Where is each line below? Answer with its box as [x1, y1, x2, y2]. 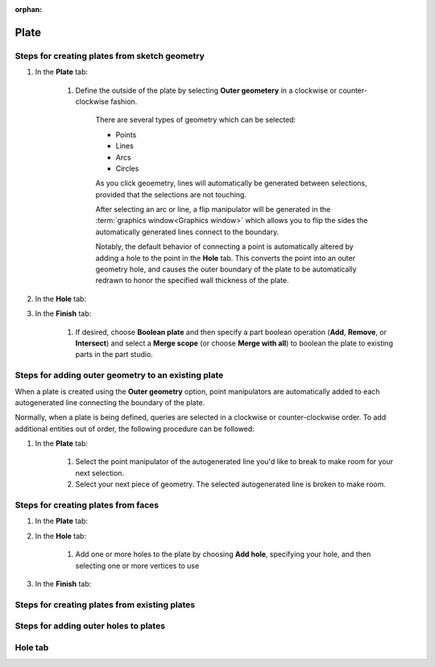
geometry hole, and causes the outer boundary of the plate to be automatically [95, 264, 358, 274]
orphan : [14, 5, 43, 14]
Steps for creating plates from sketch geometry [14, 50, 205, 61]
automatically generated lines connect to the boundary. [95, 226, 280, 237]
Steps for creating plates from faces [14, 499, 159, 511]
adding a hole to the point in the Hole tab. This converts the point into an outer [95, 253, 356, 263]
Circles [115, 164, 139, 173]
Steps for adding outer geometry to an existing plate [14, 370, 224, 381]
